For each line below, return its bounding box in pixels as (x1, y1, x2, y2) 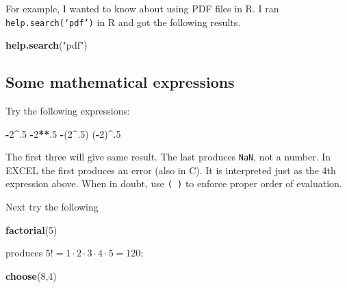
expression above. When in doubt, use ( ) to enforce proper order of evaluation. (5, 176, 342, 191)
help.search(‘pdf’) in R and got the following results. (5, 14, 241, 29)
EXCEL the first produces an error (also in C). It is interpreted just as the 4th (5, 163, 336, 177)
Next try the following (5, 200, 99, 214)
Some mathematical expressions (5, 71, 235, 93)
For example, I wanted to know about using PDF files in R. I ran (5, 1, 279, 15)
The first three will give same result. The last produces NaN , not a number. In (5, 149, 331, 164)
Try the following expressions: (5, 104, 130, 118)
